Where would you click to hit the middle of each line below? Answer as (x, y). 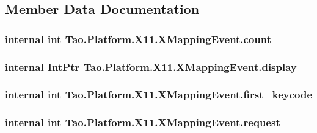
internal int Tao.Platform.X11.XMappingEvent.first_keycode (159, 94)
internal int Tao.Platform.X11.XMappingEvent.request (143, 122)
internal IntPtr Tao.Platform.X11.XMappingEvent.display (151, 66)
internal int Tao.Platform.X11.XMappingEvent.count (138, 39)
